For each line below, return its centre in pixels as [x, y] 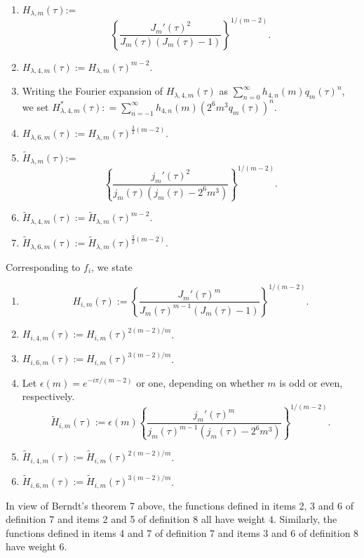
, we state [112, 266]
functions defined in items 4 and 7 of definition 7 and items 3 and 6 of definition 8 [182, 532]
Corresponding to [43, 266]
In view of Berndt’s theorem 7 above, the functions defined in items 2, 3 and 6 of [180, 505]
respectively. [48, 396]
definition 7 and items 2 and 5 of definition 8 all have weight [136, 519]
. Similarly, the [305, 519]
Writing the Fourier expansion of [93, 91]
